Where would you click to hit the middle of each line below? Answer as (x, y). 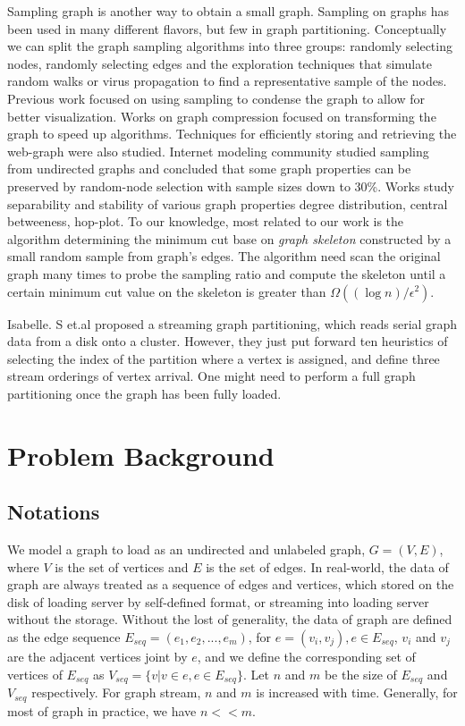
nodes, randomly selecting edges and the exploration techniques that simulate (220, 63)
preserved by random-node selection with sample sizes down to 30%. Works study (231, 186)
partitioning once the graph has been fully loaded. (144, 393)
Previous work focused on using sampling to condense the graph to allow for (216, 98)
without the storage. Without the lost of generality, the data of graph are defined (230, 619)
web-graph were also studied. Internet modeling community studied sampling (218, 151)
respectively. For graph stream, (116, 692)
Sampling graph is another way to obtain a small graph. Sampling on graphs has (228, 11)
